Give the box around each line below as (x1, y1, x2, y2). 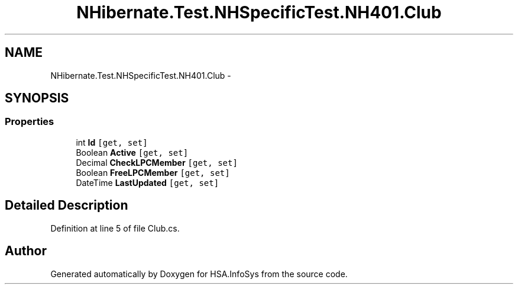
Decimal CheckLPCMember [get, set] (76, 157, 238, 168)
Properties (5, 115, 54, 128)
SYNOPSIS (5, 91, 69, 106)
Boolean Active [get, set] (76, 147, 189, 158)
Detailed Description (5, 198, 128, 213)
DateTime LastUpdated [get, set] (76, 177, 219, 188)
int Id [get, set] (76, 137, 148, 147)
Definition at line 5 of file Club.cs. (50, 223, 180, 233)
